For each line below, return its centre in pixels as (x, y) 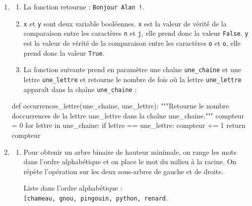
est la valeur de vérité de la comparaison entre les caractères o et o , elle (132, 43)
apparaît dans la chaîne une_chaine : (80, 89)
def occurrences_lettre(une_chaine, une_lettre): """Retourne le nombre (120, 106)
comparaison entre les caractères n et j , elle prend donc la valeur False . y (136, 33)
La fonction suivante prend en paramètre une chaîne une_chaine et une (132, 69)
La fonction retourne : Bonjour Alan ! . (84, 6)
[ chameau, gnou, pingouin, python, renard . (95, 198)
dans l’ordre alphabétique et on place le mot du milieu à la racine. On (130, 161)
